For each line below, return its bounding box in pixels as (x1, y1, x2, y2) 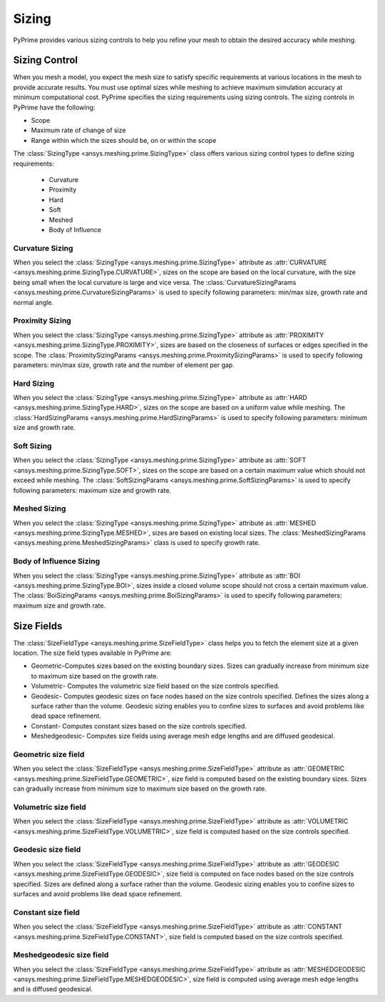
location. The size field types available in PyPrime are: (13, 648, 173, 657)
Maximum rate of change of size (31, 126, 126, 135)
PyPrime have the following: (13, 103, 96, 111)
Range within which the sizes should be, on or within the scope (31, 136, 217, 144)
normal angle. (13, 298, 53, 306)
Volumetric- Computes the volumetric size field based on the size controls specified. (31, 682, 280, 691)
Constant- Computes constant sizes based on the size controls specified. (31, 721, 247, 730)
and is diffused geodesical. (13, 985, 93, 993)
